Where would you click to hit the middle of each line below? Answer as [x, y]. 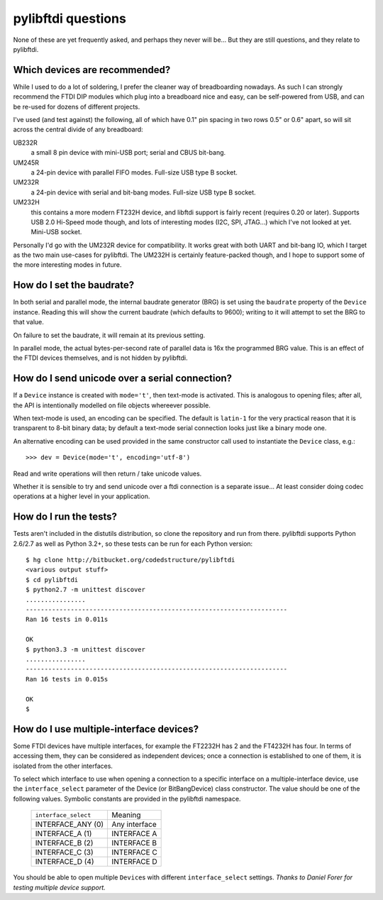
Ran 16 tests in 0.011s [67, 620]
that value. [28, 322]
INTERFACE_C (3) [64, 852]
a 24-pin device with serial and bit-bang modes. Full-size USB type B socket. [143, 192]
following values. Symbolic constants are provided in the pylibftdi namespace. [127, 799]
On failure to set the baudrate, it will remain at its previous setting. [109, 335]
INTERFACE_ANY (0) [70, 825]
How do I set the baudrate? [74, 285]
